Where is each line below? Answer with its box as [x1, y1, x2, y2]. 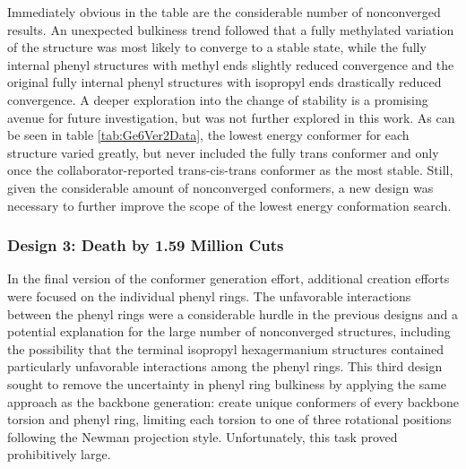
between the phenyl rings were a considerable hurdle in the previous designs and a [7, 304, 459, 323]
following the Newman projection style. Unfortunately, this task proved [7, 427, 398, 446]
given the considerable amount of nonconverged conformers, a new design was [7, 178, 434, 196]
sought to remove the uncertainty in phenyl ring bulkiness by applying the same [7, 374, 447, 393]
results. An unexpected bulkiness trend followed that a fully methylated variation [7, 20, 454, 39]
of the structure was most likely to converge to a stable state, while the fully [7, 38, 427, 56]
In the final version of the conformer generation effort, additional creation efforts [7, 269, 450, 288]
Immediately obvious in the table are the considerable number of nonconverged [7, 3, 441, 21]
